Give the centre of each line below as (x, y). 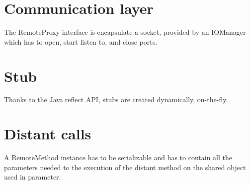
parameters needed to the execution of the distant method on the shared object (125, 167)
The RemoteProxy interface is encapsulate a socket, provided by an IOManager (125, 32)
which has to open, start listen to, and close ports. (81, 41)
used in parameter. (33, 177)
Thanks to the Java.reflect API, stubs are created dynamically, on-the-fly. (116, 99)
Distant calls (48, 134)
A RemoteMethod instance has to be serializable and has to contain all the (118, 157)
